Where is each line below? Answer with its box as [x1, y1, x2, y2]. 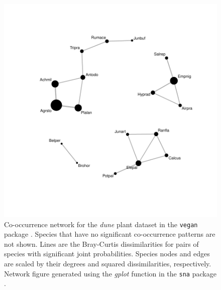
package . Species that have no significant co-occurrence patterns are [4, 229, 215, 239]
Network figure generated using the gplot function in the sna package [4, 268, 216, 278]
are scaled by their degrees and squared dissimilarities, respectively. [4, 258, 211, 269]
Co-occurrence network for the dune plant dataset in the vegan [4, 219, 198, 229]
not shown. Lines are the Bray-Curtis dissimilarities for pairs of [4, 238, 199, 249]
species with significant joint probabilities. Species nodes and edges [4, 248, 210, 259]
